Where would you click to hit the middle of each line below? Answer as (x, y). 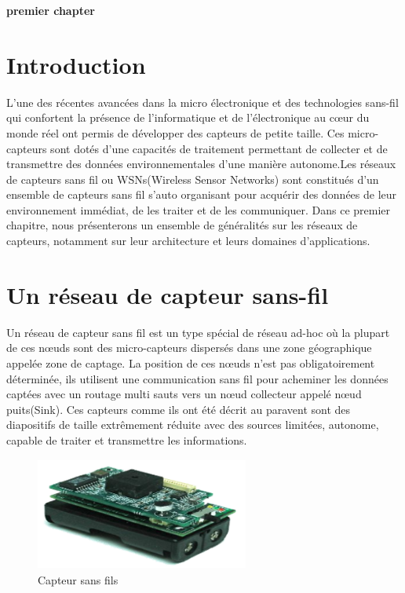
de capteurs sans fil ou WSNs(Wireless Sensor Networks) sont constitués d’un (193, 179)
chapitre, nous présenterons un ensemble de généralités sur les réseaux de (182, 225)
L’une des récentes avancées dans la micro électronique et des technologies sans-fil (202, 102)
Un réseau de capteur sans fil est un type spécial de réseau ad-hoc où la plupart (198, 332)
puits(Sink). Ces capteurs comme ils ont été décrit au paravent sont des (179, 409)
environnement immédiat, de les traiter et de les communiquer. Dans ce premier (199, 209)
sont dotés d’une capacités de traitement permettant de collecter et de (219, 148)
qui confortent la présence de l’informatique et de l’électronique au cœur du (188, 117)
